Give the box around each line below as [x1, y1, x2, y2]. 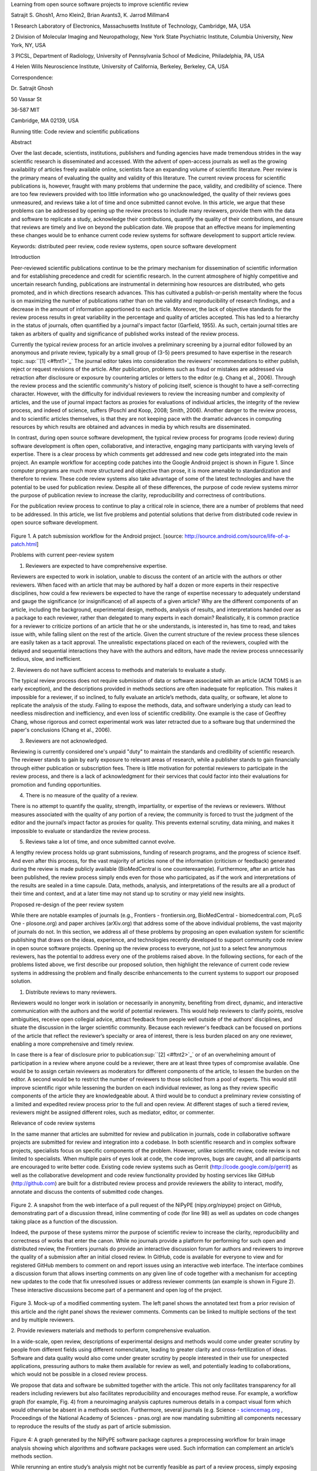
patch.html [11, 541, 37, 548]
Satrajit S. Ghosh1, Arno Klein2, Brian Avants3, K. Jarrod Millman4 [11, 12, 170, 19]
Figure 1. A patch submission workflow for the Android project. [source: [11, 533, 184, 540]
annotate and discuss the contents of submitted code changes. [11, 1188, 164, 1195]
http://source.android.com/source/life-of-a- [184, 533, 291, 540]
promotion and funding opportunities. [11, 781, 102, 788]
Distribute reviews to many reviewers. [25, 989, 117, 996]
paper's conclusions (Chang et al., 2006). [11, 727, 112, 734]
